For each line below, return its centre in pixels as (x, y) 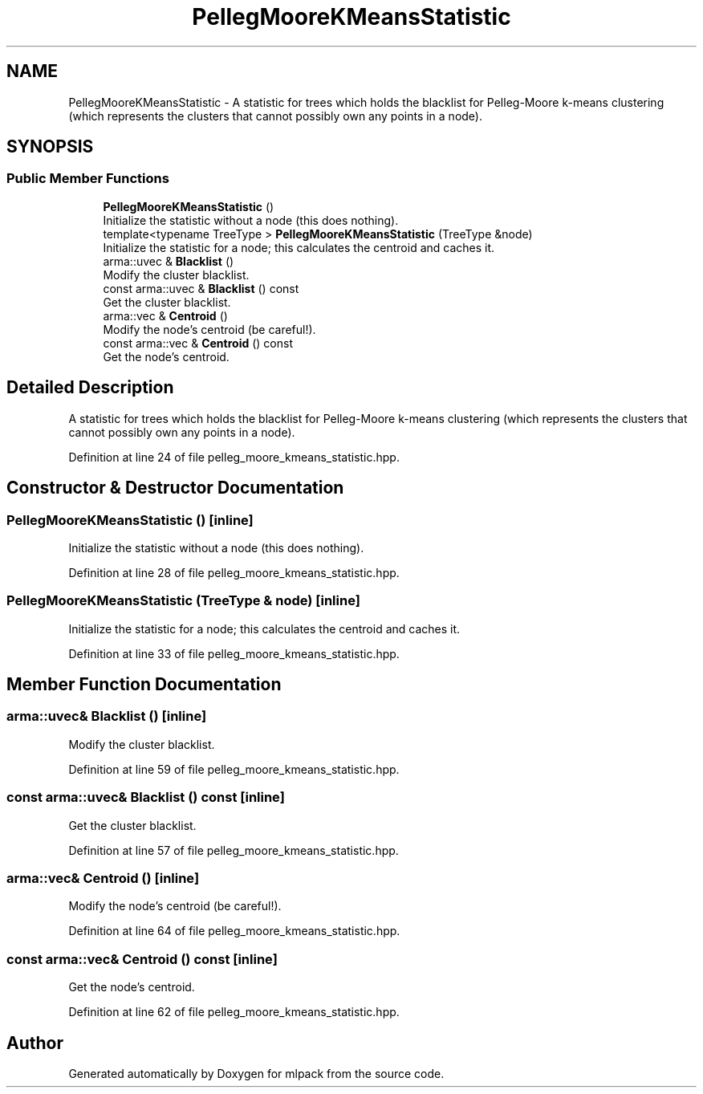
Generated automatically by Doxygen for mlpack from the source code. (256, 1073)
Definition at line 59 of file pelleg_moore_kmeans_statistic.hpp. (234, 769)
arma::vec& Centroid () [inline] (103, 878)
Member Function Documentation (144, 685)
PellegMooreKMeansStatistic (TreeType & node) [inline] (183, 601)
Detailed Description (90, 388)
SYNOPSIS (50, 147)
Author (35, 1043)
